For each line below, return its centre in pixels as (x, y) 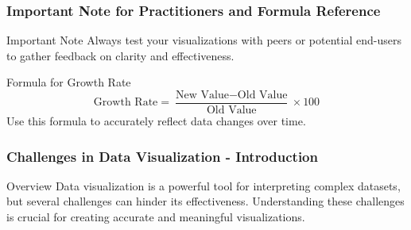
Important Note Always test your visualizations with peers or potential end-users (204, 40)
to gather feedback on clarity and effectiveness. (120, 55)
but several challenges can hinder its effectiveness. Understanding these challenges (205, 201)
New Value (202, 95)
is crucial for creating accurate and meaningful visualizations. (156, 217)
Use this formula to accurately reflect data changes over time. (156, 121)
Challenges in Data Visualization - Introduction (162, 156)
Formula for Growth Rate (69, 82)
